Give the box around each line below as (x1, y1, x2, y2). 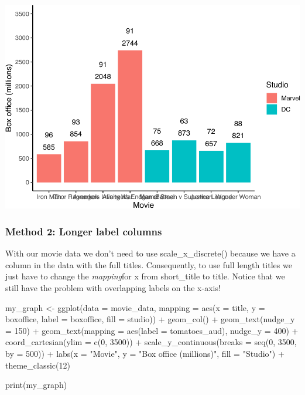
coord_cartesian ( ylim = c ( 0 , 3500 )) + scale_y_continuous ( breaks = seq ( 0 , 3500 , (5, 336, 297, 348)
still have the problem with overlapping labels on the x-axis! (5, 282, 221, 294)
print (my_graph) (5, 379, 67, 391)
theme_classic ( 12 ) (5, 359, 70, 371)
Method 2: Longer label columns (5, 224, 162, 238)
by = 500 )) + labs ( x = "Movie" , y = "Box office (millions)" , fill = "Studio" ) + (5, 347, 285, 359)
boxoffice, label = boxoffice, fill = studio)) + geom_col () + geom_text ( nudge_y (5, 313, 295, 325)
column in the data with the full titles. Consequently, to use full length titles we (5, 258, 292, 271)
